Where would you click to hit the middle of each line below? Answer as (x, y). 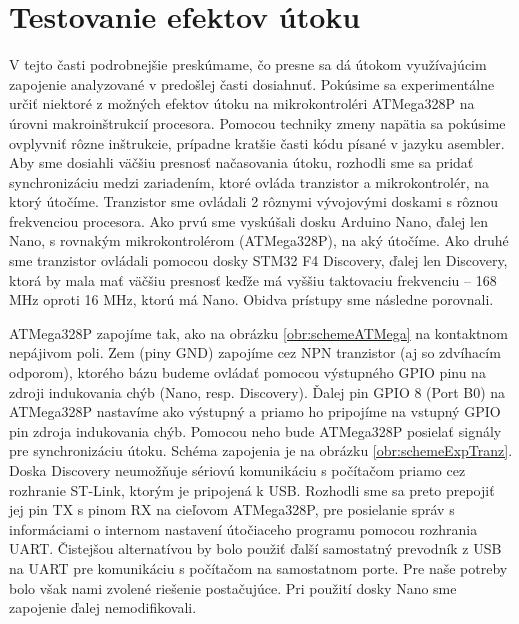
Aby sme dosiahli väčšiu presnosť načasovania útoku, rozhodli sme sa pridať (241, 162)
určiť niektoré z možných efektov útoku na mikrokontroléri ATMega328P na (242, 103)
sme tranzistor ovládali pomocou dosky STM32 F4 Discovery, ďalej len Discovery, (258, 260)
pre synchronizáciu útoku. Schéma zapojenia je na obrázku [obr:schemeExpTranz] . (261, 450)
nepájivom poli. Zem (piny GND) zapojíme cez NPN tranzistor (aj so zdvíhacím (255, 352)
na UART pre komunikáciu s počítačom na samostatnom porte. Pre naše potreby (258, 567)
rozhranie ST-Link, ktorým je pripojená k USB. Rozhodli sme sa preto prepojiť (252, 489)
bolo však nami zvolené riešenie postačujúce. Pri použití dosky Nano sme (233, 587)
